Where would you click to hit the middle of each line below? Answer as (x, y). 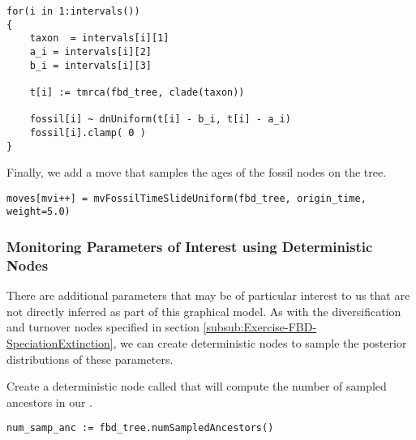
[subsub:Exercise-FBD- (260, 327)
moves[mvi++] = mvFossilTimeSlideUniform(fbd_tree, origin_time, (187, 198)
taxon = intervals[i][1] (99, 38)
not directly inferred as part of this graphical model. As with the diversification (204, 311)
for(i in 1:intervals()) (73, 11)
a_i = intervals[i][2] (90, 51)
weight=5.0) (39, 212)
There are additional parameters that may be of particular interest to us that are (208, 295)
